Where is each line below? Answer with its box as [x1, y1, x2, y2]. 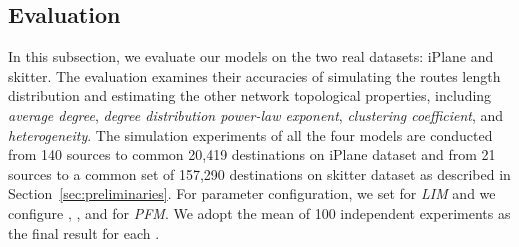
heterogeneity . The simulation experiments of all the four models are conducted [8, 124, 493, 145]
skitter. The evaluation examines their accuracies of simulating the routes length [8, 65, 501, 86]
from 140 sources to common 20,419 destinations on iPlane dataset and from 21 [8, 144, 496, 165]
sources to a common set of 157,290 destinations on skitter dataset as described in [8, 163, 511, 184]
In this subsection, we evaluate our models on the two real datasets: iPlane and [8, 46, 494, 67]
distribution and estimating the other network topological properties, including [8, 85, 492, 106]
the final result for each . [8, 222, 160, 243]
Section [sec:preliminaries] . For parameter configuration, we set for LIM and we [8, 183, 496, 204]
